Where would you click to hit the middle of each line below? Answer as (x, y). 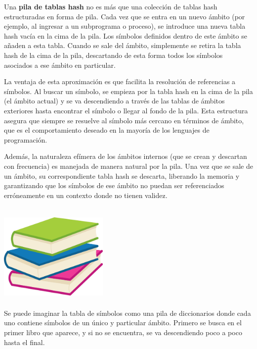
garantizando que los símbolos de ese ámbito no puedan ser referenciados (114, 185)
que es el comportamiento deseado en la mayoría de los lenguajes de (107, 130)
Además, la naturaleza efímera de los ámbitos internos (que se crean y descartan (126, 156)
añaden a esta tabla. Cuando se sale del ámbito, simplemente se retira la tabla (123, 45)
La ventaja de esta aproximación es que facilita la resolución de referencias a (120, 81)
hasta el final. (24, 342)
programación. (26, 139)
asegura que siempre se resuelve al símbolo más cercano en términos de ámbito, (124, 120)
